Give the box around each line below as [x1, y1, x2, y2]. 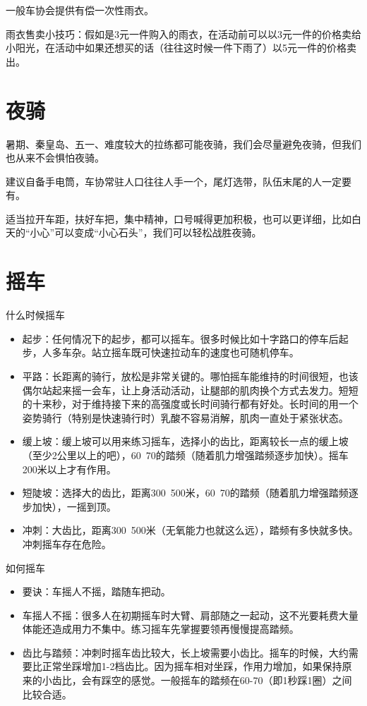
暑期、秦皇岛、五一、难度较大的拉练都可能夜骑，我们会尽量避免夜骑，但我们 [6, 136, 361, 151]
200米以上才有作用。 [22, 461, 116, 476]
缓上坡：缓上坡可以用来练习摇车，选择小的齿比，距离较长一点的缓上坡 [22, 434, 349, 449]
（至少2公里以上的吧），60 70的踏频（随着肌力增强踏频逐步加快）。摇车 [22, 447, 349, 462]
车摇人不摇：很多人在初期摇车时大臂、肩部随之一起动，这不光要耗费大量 [22, 607, 359, 622]
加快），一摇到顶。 [32, 499, 116, 513]
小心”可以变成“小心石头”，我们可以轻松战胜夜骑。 [30, 225, 262, 240]
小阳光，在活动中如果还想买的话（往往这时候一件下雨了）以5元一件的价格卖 [6, 40, 356, 55]
